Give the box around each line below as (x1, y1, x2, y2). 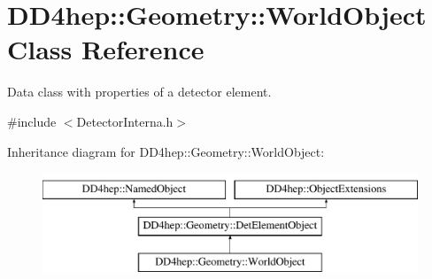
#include (7, 112, 57, 130)
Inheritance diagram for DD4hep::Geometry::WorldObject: (7, 142, 325, 160)
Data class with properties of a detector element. (7, 82, 272, 101)
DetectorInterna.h (76, 112, 174, 130)
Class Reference (7, 31, 204, 67)
